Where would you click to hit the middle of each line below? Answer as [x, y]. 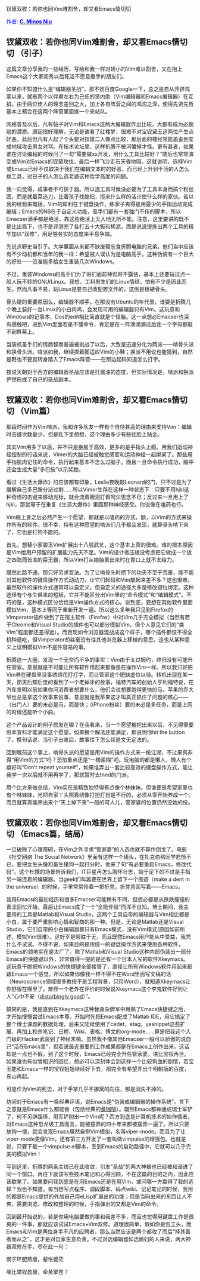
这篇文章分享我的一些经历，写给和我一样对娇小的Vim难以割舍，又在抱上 [94, 69]
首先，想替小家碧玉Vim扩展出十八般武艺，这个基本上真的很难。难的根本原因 [100, 545]
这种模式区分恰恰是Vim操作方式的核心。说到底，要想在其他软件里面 [110, 602]
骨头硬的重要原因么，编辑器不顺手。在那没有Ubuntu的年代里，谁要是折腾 [96, 302]
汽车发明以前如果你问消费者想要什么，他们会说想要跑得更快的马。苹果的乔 [97, 689]
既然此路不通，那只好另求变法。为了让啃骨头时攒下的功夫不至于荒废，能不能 [100, 572]
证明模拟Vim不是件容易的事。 [53, 647]
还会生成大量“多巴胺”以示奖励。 [45, 469]
